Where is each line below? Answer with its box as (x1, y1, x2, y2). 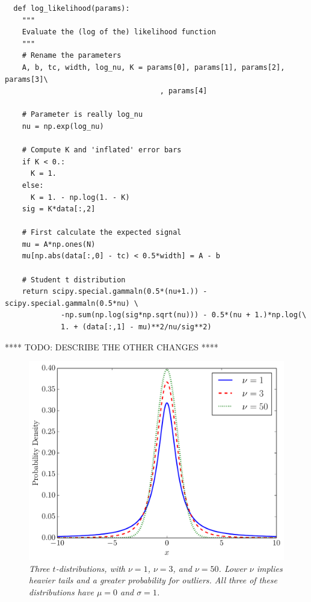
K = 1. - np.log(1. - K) (30, 193, 130, 202)
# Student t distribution (22, 275, 126, 284)
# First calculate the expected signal (22, 228, 182, 237)
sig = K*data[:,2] (22, 205, 96, 214)
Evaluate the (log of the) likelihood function (22, 28, 216, 37)
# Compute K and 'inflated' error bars (22, 146, 182, 155)
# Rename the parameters (22, 51, 122, 60)
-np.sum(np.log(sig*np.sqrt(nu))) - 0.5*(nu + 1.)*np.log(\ (61, 311, 307, 320)
